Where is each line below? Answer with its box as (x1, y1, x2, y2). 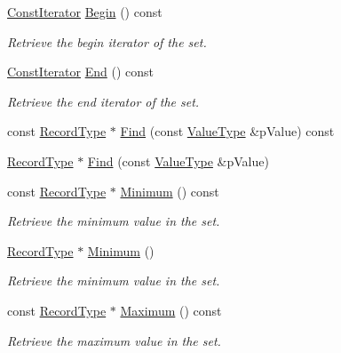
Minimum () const (120, 181, 219, 200)
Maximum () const (120, 301, 222, 319)
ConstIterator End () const (7, 62, 154, 81)
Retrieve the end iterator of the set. (7, 92, 200, 110)
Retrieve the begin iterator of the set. (7, 32, 207, 51)
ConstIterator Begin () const (7, 3, 163, 20)
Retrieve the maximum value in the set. (7, 331, 221, 349)
